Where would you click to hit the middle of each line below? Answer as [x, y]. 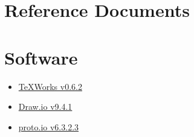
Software [41, 57]
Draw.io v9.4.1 [45, 107]
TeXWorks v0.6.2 [50, 86]
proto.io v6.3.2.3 [49, 126]
